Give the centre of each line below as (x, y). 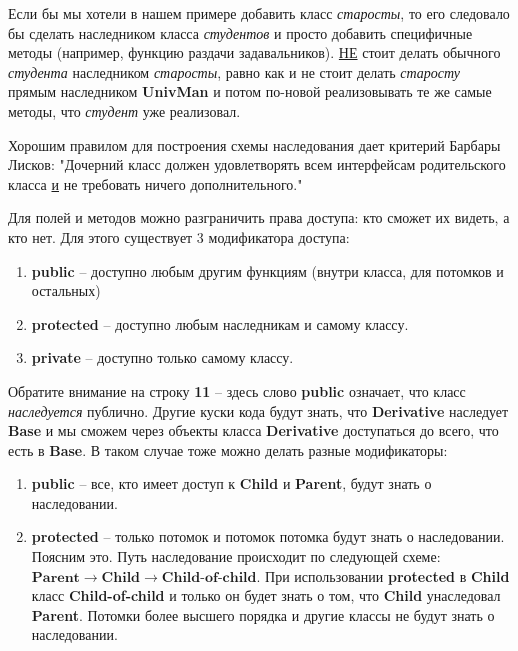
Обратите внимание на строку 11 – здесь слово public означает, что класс (237, 390)
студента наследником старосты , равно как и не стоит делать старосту (234, 71)
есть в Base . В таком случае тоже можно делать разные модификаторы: (228, 449)
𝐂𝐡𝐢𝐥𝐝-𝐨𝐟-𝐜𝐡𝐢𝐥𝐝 (209, 577)
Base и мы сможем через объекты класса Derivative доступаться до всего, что (253, 430)
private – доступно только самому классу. (162, 357)
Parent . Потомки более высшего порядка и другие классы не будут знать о (263, 614)
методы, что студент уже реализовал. (124, 110)
